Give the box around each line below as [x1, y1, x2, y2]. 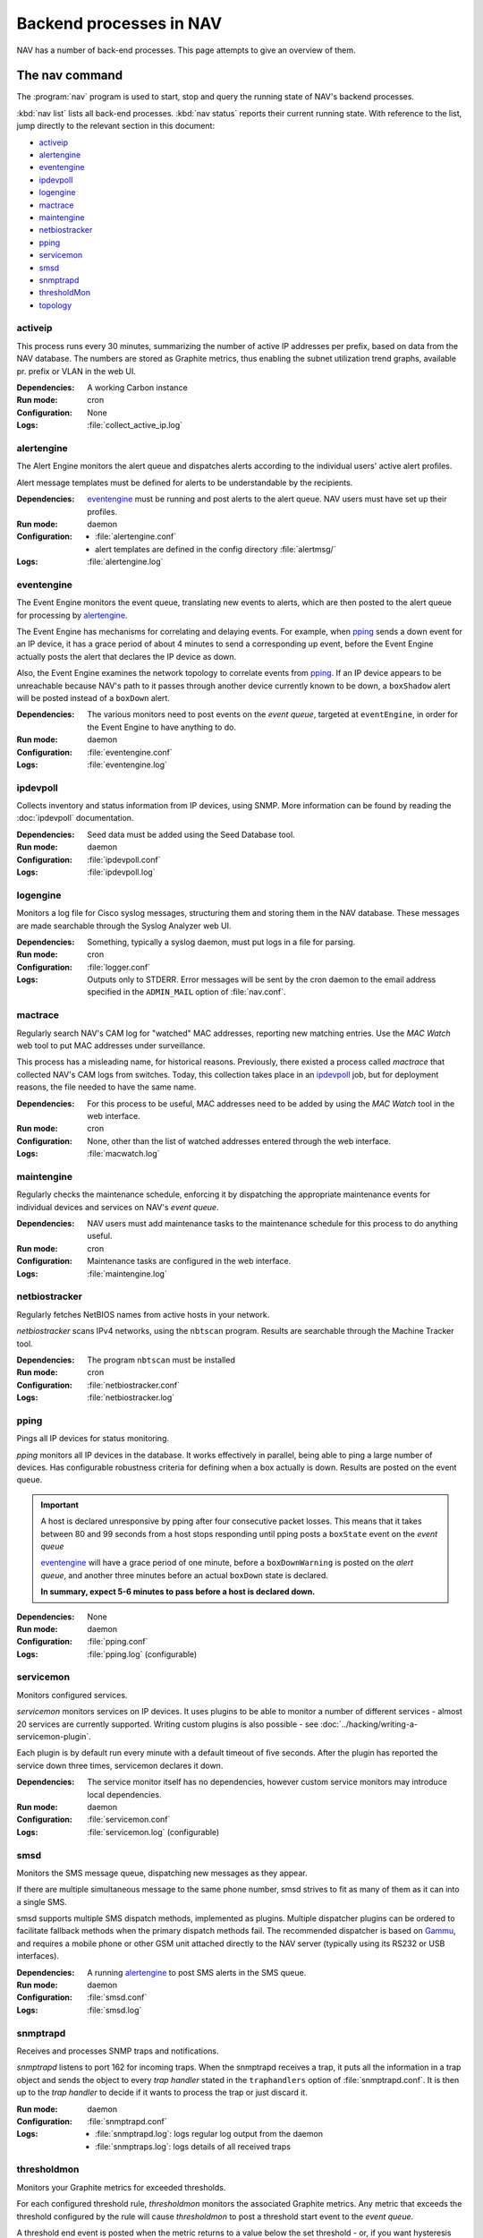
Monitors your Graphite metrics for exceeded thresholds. [16, 2182, 226, 2192]
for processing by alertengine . [16, 610, 128, 620]
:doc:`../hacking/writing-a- [320, 1719, 418, 1730]
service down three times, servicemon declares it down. [16, 1760, 224, 1771]
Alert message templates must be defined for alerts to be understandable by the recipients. [16, 477, 353, 488]
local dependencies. [87, 1789, 162, 1799]
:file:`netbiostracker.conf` [87, 1380, 181, 1390]
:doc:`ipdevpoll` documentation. [16, 813, 134, 824]
